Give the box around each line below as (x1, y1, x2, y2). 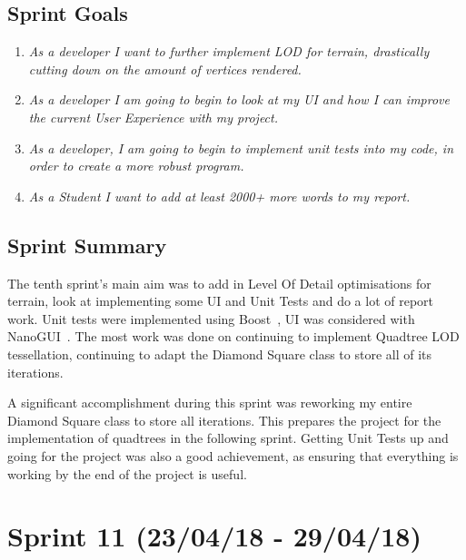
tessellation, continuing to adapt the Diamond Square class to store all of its (7, 344, 432, 363)
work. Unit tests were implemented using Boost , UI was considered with (7, 309, 415, 328)
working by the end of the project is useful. (7, 464, 247, 483)
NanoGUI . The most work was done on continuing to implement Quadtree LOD (7, 327, 460, 346)
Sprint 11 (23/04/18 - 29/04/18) (7, 517, 421, 555)
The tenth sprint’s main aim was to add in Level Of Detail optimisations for (7, 273, 431, 292)
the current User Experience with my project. (28, 107, 278, 126)
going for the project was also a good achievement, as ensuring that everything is (7, 446, 459, 465)
